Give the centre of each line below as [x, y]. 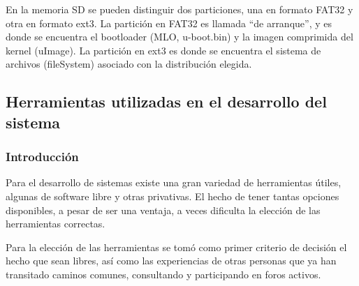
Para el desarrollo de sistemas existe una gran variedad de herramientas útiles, [174, 182]
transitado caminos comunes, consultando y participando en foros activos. [163, 274]
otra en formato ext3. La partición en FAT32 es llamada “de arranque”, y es [169, 23]
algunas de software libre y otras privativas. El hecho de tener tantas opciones [173, 196]
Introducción [42, 157]
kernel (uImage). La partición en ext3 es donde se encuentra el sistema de [163, 50]
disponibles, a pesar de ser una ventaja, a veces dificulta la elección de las [163, 210]
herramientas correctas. [56, 224]
